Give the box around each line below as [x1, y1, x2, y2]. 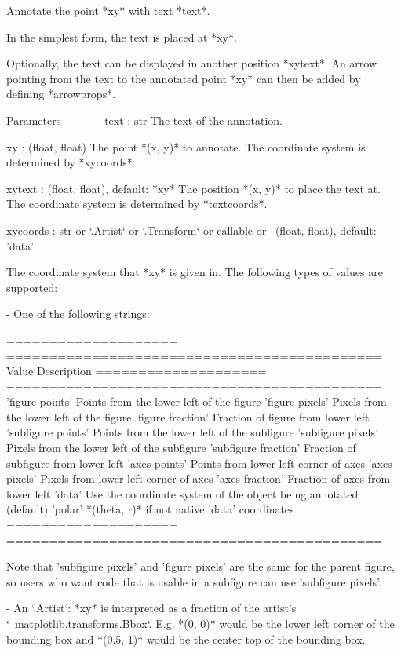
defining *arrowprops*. [6, 86, 116, 102]
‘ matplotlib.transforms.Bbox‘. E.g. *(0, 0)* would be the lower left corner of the [6, 615, 395, 631]
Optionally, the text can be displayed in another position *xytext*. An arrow [6, 55, 377, 71]
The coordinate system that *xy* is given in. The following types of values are [6, 264, 383, 280]
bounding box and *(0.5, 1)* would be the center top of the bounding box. [6, 630, 366, 647]
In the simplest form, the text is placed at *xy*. [6, 28, 237, 45]
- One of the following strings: [6, 305, 150, 322]
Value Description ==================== [6, 363, 267, 379]
